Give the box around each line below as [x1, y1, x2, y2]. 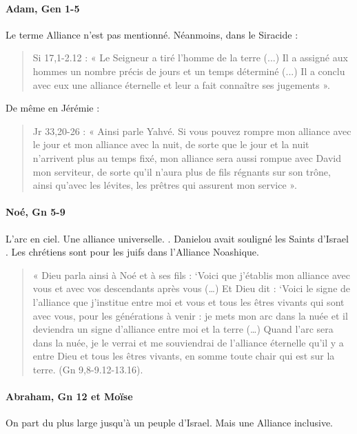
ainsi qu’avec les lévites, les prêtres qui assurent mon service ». [32, 178, 297, 192]
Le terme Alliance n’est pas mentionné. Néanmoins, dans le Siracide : [6, 27, 298, 41]
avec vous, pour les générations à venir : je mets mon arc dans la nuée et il [32, 308, 348, 322]
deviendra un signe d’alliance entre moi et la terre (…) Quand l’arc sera [32, 322, 334, 336]
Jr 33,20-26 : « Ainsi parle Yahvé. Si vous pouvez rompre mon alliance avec [32, 123, 351, 138]
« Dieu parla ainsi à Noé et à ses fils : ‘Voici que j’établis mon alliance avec [32, 267, 351, 282]
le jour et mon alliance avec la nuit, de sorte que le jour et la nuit [32, 137, 309, 152]
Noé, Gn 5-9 [6, 205, 65, 219]
